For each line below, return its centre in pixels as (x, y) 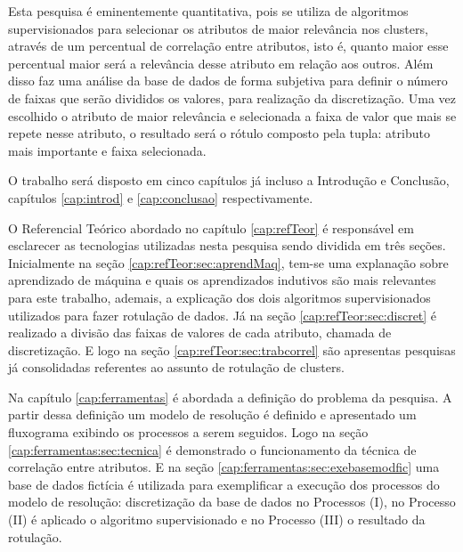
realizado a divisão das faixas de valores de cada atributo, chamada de (200, 333)
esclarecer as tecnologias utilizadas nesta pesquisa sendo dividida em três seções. (227, 245)
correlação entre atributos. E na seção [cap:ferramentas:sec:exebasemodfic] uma (224, 467)
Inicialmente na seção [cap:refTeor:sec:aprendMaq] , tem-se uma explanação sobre (228, 262)
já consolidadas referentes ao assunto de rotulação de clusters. (176, 367)
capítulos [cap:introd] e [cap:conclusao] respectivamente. (161, 197)
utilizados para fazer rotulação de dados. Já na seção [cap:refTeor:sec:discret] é (223, 315)
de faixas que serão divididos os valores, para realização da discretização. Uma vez (232, 97)
